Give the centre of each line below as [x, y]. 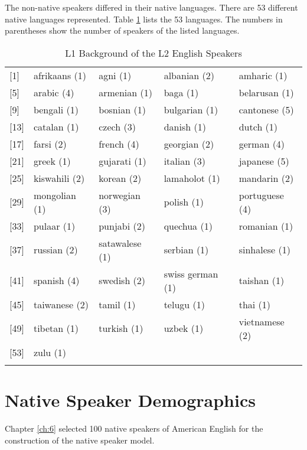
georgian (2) [189, 144]
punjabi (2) [122, 226]
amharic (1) [263, 75]
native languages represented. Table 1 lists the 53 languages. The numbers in [144, 19]
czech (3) [117, 126]
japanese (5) [264, 161]
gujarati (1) [123, 161]
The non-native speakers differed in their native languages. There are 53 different [151, 7]
